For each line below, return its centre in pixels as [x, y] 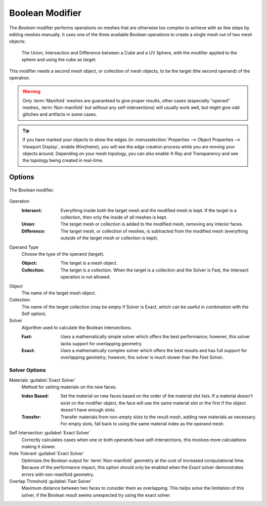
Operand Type [24, 247]
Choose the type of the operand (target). [63, 254]
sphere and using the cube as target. [59, 60]
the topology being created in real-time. [63, 160]
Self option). [34, 314]
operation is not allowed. [86, 277]
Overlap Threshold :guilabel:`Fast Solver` [51, 481]
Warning [31, 92]
